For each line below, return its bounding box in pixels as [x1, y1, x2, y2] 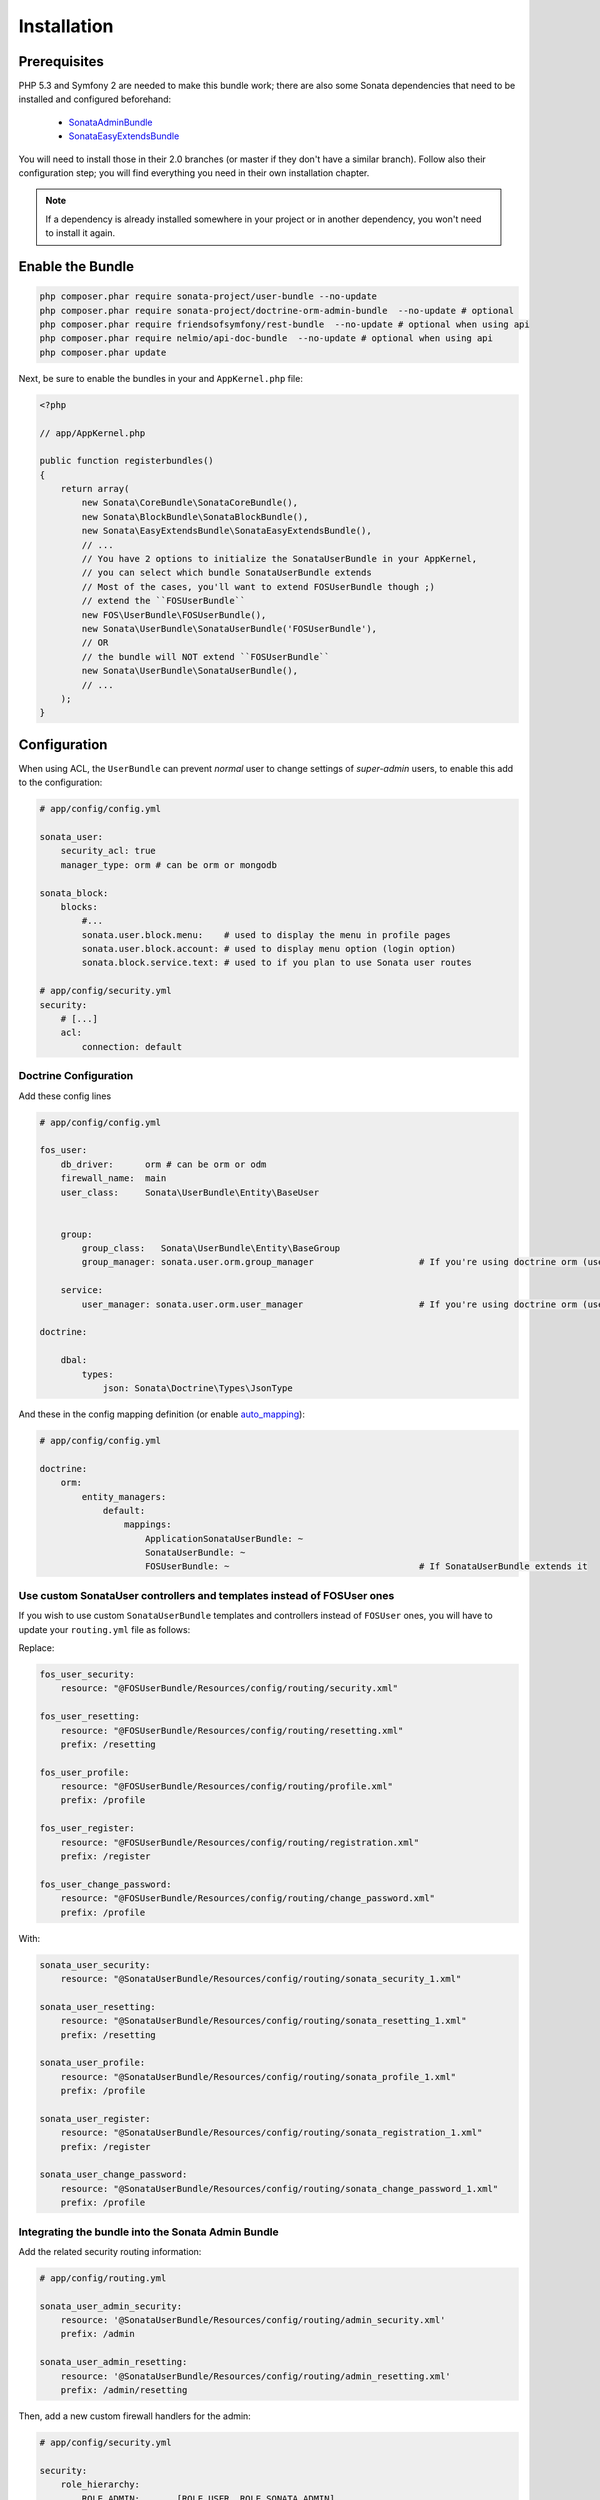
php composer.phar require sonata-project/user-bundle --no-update [39, 291, 378, 302]
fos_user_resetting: [39, 1711, 140, 1722]
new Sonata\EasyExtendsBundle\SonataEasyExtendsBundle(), [81, 525, 372, 537]
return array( [60, 483, 130, 495]
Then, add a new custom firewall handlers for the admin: [18, 2410, 252, 2422]
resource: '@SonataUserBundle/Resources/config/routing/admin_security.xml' [60, 2315, 446, 2326]
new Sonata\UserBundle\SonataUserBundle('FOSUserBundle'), [81, 623, 378, 634]
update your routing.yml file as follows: [18, 1623, 191, 1635]
